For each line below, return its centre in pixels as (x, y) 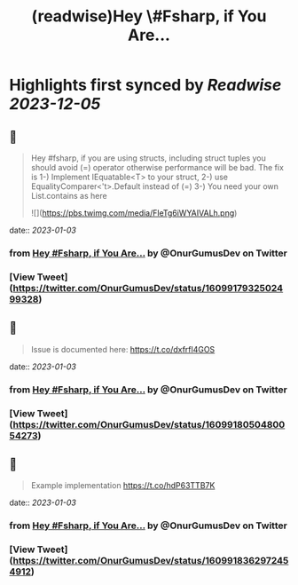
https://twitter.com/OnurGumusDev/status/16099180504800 (149, 424)
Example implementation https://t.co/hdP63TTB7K (123, 486)
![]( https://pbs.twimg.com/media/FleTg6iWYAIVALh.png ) (134, 213)
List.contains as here (69, 196)
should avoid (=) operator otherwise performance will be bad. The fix (157, 167)
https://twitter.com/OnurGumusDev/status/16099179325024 (148, 288)
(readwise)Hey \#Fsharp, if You (149, 16)
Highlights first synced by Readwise (145, 85)
